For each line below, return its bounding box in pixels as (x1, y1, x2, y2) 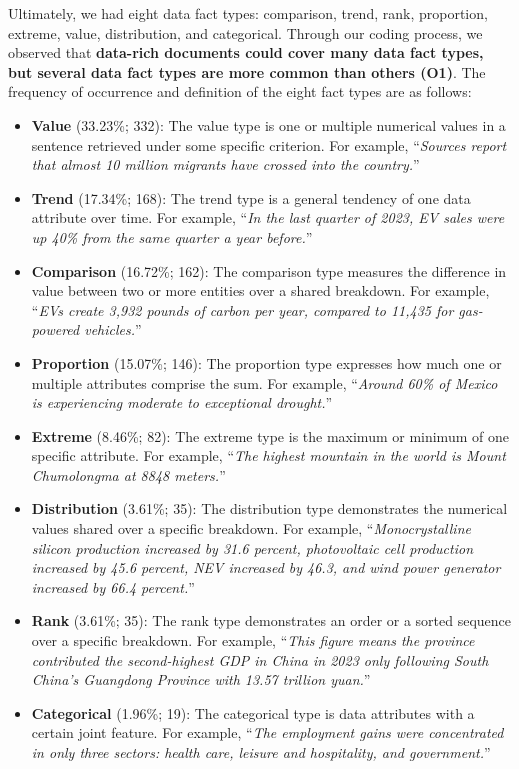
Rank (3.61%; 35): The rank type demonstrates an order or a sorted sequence (31, 610, 512, 631)
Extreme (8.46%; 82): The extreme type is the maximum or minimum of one (31, 425, 509, 446)
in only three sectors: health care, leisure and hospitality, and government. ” (31, 742, 491, 762)
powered (31, 319, 80, 340)
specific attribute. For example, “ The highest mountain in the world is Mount (31, 445, 506, 466)
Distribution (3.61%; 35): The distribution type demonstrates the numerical (31, 498, 508, 519)
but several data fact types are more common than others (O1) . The (8, 61, 486, 82)
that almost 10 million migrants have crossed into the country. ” (31, 154, 420, 175)
